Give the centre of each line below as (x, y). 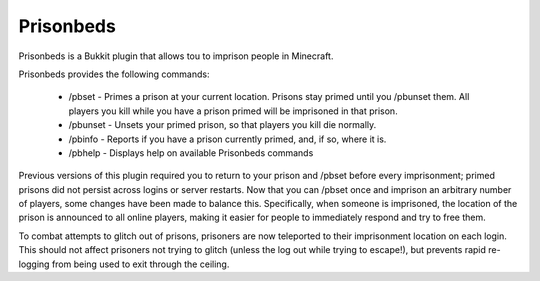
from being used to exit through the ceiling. (140, 264)
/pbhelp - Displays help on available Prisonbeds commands (191, 152)
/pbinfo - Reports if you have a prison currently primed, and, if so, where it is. (227, 139)
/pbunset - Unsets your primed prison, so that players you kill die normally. (222, 125)
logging (34, 264)
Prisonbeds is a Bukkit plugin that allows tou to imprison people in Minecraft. (176, 56)
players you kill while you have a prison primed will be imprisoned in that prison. (233, 111)
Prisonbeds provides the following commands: (114, 74)
